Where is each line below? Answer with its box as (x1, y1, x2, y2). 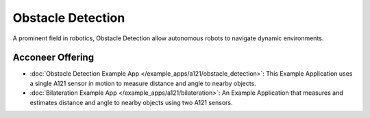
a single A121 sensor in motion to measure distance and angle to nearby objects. (29, 79, 256, 87)
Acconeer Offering (12, 52, 95, 63)
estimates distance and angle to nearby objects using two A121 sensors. (29, 98, 233, 106)
